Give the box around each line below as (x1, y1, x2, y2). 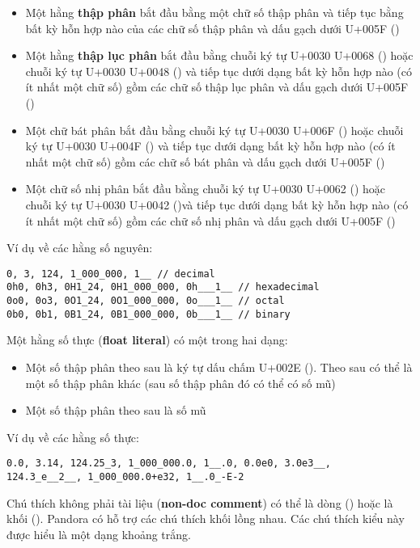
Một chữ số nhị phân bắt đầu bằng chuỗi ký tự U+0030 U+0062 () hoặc (25, 180, 386, 197)
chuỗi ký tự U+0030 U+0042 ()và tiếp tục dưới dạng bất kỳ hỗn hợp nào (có (25, 196, 409, 213)
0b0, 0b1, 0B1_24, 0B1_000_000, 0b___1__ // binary (6, 308, 291, 320)
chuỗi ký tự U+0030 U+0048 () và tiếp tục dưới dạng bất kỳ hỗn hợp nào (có (25, 62, 412, 79)
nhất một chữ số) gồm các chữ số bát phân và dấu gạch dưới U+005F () (25, 153, 385, 170)
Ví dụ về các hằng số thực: (6, 428, 139, 445)
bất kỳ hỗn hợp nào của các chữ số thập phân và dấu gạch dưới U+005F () (25, 19, 400, 36)
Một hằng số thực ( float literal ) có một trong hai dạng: (6, 331, 288, 348)
